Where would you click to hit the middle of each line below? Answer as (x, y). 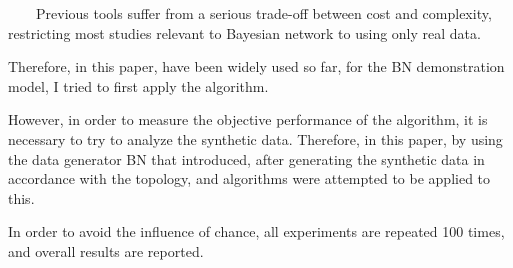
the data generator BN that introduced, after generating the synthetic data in (246, 158)
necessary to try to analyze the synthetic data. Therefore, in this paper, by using (255, 138)
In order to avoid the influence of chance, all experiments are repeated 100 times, (256, 231)
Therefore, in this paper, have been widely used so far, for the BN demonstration (256, 66)
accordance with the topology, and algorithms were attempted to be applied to (249, 178)
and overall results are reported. (106, 250)
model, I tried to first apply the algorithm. (138, 85)
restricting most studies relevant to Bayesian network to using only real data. (244, 32)
